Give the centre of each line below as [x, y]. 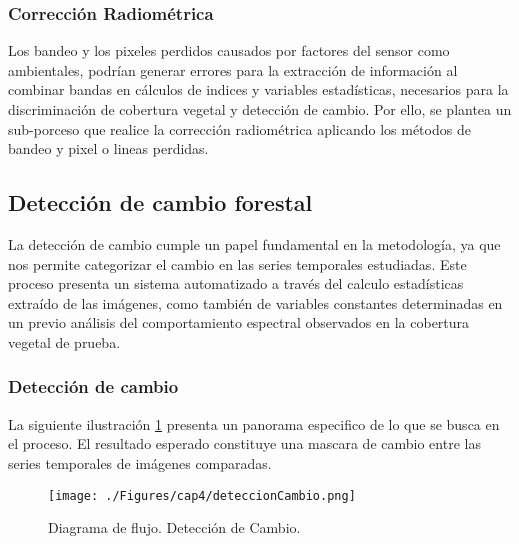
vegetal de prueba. [64, 341]
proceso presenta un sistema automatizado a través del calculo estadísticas [236, 283]
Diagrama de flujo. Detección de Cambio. [174, 527]
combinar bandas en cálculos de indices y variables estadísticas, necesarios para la [258, 89]
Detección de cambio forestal [160, 202]
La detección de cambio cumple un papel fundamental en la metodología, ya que [254, 243]
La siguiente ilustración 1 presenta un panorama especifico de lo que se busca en [254, 423]
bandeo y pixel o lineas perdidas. [108, 148]
